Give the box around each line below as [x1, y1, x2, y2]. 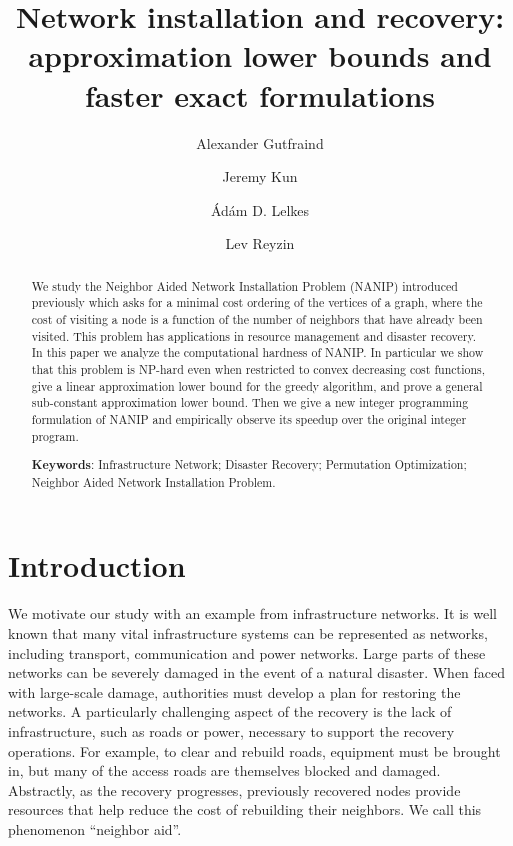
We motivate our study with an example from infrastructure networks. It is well [8, 603, 497, 624]
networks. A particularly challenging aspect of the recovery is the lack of [8, 701, 452, 722]
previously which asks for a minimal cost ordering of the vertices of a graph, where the [31, 294, 483, 311]
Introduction [8, 545, 186, 586]
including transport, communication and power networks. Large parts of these [8, 642, 486, 663]
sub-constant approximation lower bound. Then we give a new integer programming [31, 394, 469, 411]
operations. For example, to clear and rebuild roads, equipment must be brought [8, 740, 501, 761]
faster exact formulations [84, 74, 436, 115]
